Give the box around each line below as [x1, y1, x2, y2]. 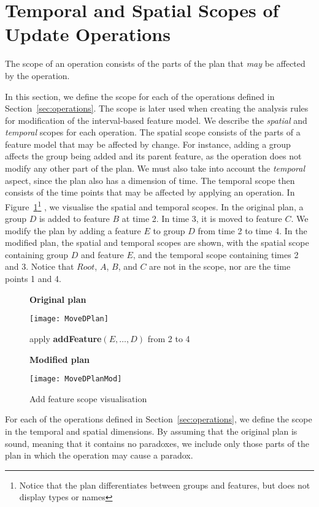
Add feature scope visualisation [29, 392, 147, 405]
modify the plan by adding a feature [5, 224, 141, 237]
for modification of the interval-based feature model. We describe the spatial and [5, 113, 307, 126]
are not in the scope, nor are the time [149, 260, 291, 273]
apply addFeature [29, 332, 102, 345]
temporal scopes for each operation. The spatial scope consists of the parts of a [5, 126, 301, 139]
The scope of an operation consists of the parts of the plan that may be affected [5, 57, 306, 70]
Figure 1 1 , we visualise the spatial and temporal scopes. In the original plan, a [5, 198, 304, 213]
